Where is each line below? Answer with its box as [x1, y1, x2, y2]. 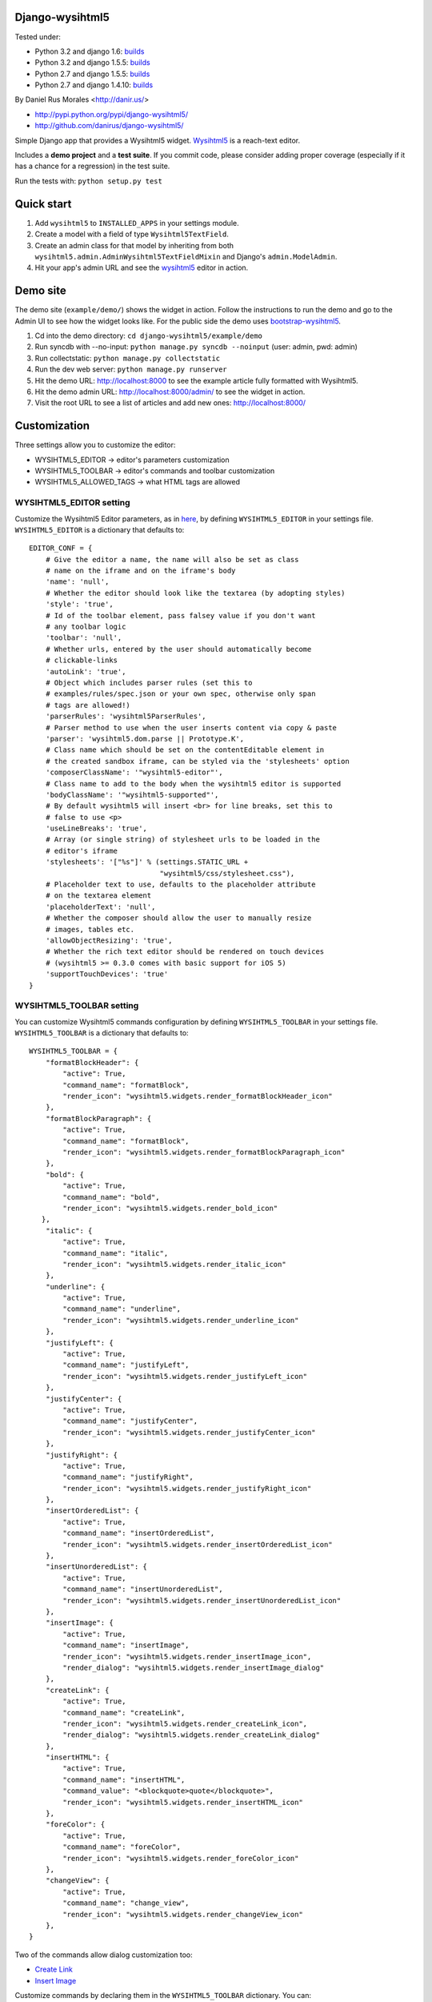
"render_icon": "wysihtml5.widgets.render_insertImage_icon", [62, 1652, 312, 1661]
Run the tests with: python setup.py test [14, 176, 163, 186]
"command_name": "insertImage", [62, 1641, 190, 1650]
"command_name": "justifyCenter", [62, 1417, 198, 1425]
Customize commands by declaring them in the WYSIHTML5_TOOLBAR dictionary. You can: [14, 1990, 312, 2000]
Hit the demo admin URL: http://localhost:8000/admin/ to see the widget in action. [34, 387, 306, 396]
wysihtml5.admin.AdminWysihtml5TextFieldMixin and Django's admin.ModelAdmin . [34, 251, 338, 261]
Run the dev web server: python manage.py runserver [34, 364, 227, 374]
